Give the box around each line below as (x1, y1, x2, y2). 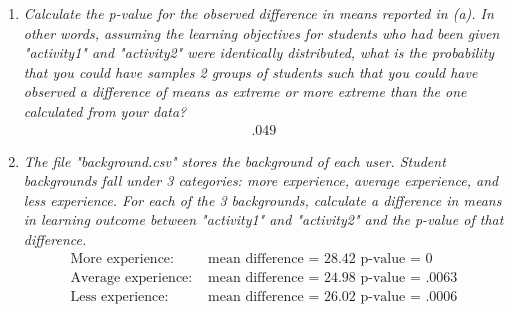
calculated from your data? (23, 100, 187, 121)
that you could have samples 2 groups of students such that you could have (23, 61, 478, 82)
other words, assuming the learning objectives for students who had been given (23, 22, 500, 43)
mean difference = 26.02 (208, 289, 356, 304)
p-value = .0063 (360, 270, 458, 285)
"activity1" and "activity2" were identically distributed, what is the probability (23, 42, 495, 63)
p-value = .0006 (360, 289, 458, 304)
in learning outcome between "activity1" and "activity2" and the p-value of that (23, 209, 504, 230)
